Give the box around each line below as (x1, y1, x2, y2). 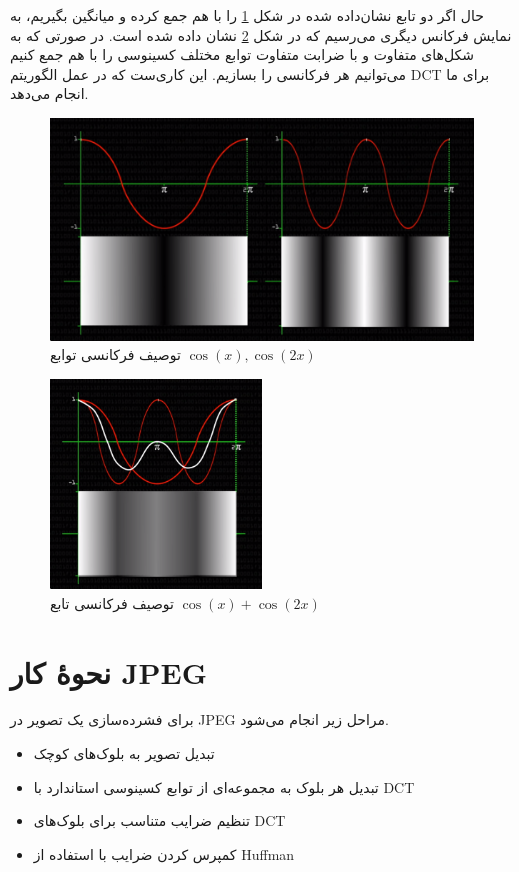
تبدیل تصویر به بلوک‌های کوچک (33, 743, 215, 764)
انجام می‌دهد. (10, 83, 89, 104)
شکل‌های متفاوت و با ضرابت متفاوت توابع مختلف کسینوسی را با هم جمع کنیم (10, 44, 475, 65)
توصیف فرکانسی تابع (50, 592, 174, 613)
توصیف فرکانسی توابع (50, 344, 181, 365)
